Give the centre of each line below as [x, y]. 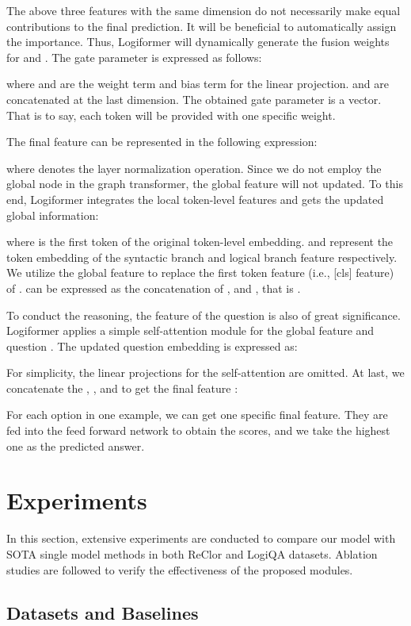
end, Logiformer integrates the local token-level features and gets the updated [195, 199]
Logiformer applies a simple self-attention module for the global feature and [190, 330]
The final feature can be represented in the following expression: [162, 142]
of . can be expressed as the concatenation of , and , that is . [154, 288]
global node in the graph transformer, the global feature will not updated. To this [205, 184]
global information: [53, 215]
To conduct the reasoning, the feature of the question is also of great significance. [204, 315]
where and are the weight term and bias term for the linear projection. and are [198, 84]
